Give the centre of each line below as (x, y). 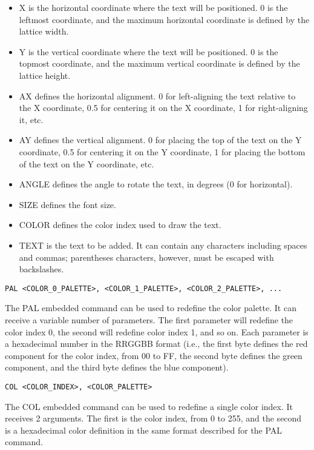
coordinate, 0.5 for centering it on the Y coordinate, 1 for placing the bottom (162, 151)
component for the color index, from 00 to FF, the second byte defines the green (154, 355)
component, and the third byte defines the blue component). (117, 367)
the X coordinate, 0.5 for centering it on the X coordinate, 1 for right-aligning (163, 108)
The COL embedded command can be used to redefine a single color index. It (149, 406)
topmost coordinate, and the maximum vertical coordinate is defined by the (159, 63)
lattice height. (45, 75)
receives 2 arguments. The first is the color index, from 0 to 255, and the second (153, 418)
